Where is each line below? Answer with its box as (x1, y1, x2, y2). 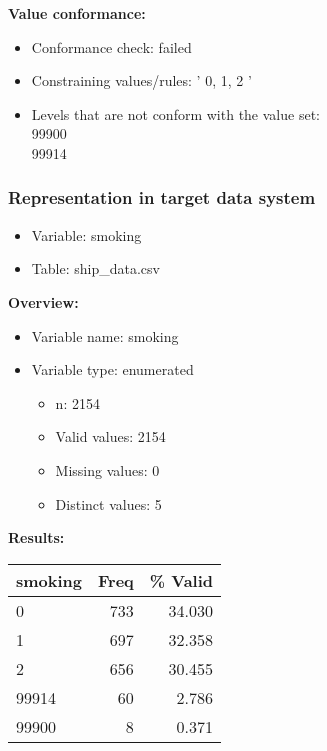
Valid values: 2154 (55, 426, 166, 447)
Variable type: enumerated (31, 359, 194, 380)
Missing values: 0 (55, 459, 160, 480)
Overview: (8, 291, 79, 312)
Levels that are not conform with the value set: (31, 103, 320, 124)
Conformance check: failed (31, 36, 192, 57)
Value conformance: (8, 3, 146, 23)
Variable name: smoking (31, 325, 179, 346)
